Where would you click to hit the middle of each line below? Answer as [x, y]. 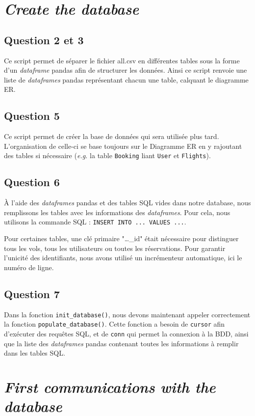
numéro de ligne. [29, 267]
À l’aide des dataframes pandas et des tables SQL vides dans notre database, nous [127, 203]
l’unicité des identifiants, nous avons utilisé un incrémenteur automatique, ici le [123, 258]
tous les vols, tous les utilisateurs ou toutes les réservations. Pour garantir [115, 248]
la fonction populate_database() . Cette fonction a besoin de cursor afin [115, 324]
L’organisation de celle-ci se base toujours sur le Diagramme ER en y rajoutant [123, 146]
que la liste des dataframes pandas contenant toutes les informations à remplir [121, 343]
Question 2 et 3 [44, 40]
